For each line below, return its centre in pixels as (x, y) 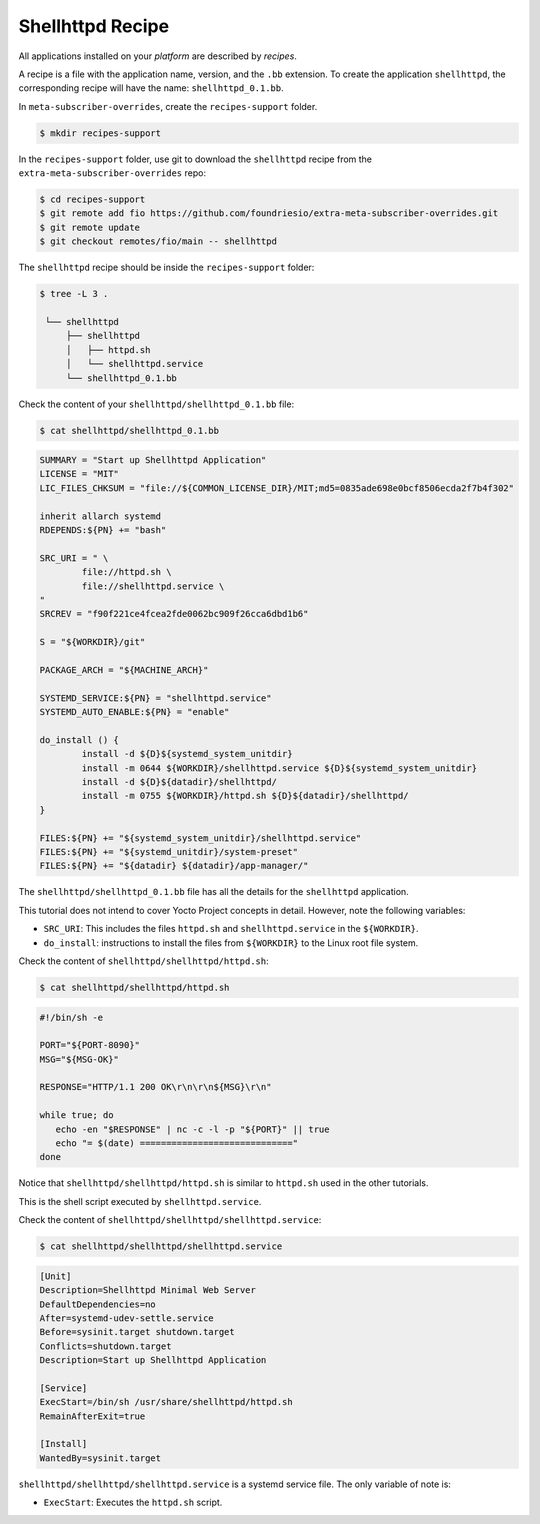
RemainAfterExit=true (92, 1416)
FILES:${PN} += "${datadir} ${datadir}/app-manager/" (174, 866)
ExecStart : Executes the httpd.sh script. (133, 1502)
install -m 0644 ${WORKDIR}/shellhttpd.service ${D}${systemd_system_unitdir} (279, 768)
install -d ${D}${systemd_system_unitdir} (187, 754)
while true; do (76, 1115)
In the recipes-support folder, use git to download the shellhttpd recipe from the (195, 159)
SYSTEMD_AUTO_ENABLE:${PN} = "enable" (134, 712)
